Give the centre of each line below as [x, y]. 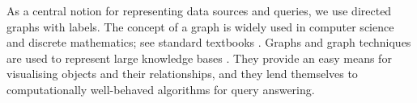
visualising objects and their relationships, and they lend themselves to [182, 74]
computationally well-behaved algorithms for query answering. [161, 89]
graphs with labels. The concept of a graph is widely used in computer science [200, 26]
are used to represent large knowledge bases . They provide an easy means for [199, 58]
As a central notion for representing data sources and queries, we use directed [199, 10]
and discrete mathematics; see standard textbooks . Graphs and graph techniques [209, 42]
